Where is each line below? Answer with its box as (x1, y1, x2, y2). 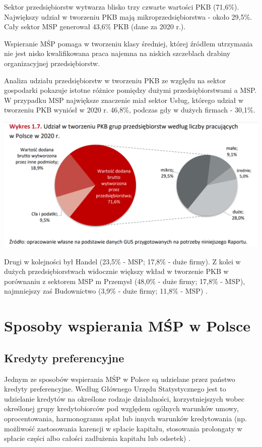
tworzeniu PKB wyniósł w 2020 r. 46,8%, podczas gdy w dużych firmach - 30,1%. (4, 104, 255, 115)
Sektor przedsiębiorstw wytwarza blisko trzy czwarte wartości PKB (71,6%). (4, 2, 239, 12)
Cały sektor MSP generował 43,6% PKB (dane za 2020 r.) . (4, 21, 186, 32)
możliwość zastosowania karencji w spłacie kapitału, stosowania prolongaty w (4, 423, 242, 433)
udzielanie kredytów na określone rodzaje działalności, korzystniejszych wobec (4, 393, 244, 404)
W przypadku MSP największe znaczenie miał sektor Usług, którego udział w (4, 94, 244, 105)
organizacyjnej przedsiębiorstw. (4, 58, 100, 68)
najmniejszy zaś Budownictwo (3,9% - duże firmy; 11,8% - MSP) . (4, 286, 208, 296)
